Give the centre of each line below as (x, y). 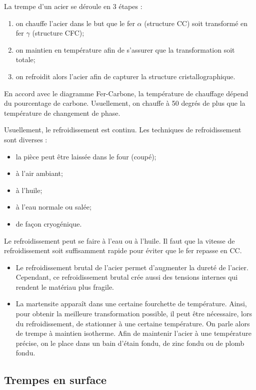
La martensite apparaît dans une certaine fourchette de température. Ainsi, (131, 304)
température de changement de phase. (62, 113)
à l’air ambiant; (39, 173)
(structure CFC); (58, 33)
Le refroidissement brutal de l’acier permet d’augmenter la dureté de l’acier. (132, 267)
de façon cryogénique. (49, 223)
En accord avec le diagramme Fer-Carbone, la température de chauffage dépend (126, 93)
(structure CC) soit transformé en (196, 23)
